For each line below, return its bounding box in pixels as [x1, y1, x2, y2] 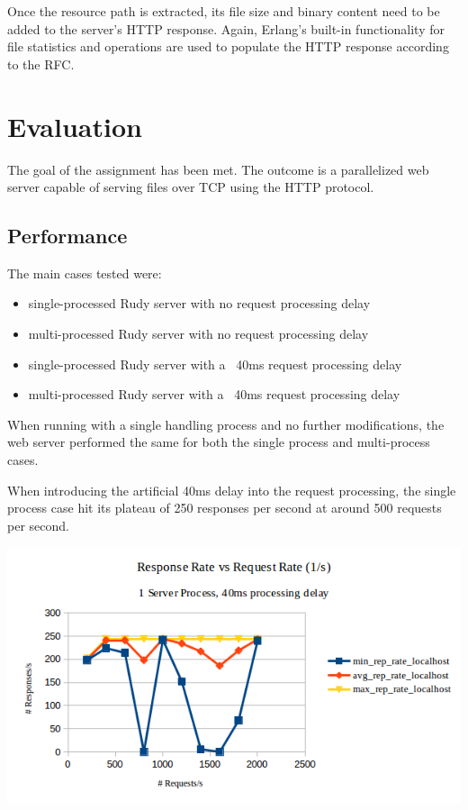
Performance [7, 222, 128, 250]
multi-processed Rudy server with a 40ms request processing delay [28, 385, 400, 404]
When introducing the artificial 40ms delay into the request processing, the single [7, 480, 456, 499]
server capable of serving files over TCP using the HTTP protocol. [7, 177, 374, 196]
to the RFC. [7, 54, 75, 73]
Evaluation [7, 107, 142, 144]
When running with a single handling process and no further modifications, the [7, 414, 445, 433]
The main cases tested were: [7, 263, 162, 282]
